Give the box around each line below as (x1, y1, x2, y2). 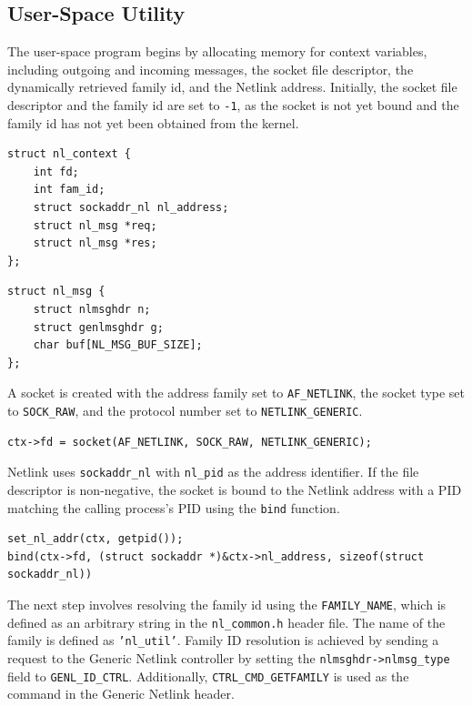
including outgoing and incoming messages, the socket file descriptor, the (7, 59, 414, 78)
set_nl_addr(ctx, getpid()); (7, 532, 184, 546)
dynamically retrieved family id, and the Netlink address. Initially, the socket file (7, 77, 457, 96)
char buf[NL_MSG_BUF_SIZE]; (33, 338, 203, 352)
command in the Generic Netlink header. (7, 684, 235, 703)
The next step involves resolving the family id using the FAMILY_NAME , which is (7, 594, 447, 613)
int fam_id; (33, 183, 105, 197)
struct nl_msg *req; (33, 218, 157, 232)
